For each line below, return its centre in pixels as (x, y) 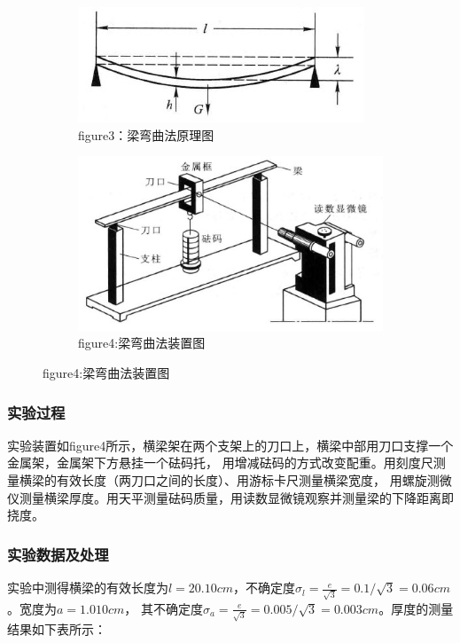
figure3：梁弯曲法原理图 (146, 134)
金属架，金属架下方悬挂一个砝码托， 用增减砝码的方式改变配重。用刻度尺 (220, 463)
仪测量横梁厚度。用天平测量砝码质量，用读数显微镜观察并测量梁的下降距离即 (230, 497)
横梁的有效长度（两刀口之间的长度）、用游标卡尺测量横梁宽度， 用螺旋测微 (235, 480)
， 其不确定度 (164, 608)
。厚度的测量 (416, 608)
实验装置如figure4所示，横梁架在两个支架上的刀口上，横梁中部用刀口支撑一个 (230, 445)
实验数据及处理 (58, 554)
